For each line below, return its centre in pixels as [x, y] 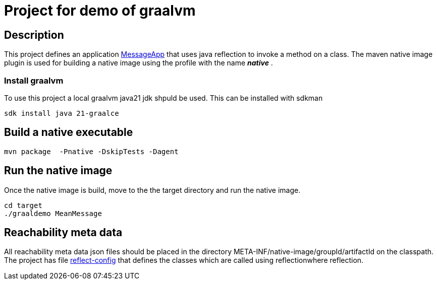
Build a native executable [69, 132]
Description [34, 35]
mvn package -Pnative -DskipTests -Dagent [91, 151]
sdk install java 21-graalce [62, 113]
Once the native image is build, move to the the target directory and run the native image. [152, 190]
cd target [23, 205]
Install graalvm [34, 80]
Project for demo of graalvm [100, 11]
